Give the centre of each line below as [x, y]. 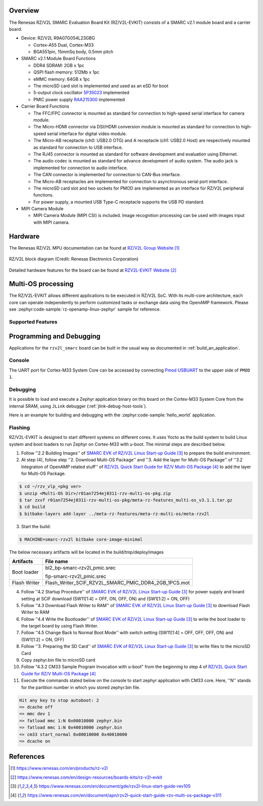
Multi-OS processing [41, 284]
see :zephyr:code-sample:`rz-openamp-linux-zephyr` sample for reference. [85, 309]
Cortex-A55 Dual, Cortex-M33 [64, 45]
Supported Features [33, 322]
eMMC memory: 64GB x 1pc [62, 79]
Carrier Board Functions [45, 106]
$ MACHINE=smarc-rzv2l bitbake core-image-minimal [81, 539]
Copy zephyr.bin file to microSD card [58, 660]
